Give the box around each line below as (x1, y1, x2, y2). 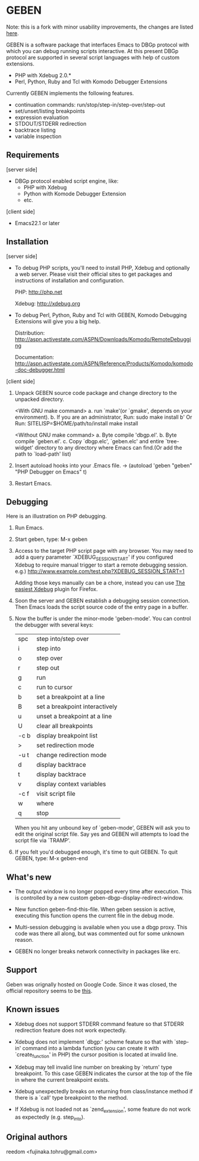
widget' (14, 444, 34, 451)
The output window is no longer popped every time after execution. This (14, 888, 192, 895)
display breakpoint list (36, 732, 98, 740)
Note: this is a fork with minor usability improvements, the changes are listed (6, 23, 194, 30)
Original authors (6, 1132, 68, 1143)
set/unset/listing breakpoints (14, 107, 85, 114)
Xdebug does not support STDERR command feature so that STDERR (14, 1020, 184, 1028)
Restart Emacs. (14, 480, 52, 487)
